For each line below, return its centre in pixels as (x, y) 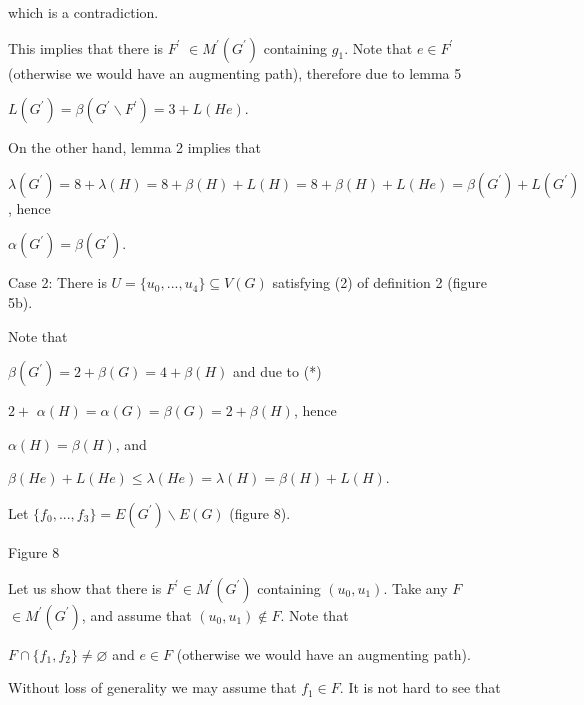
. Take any (415, 587)
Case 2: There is (57, 282)
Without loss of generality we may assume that (152, 687)
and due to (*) (277, 371)
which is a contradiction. (83, 12)
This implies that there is (86, 47)
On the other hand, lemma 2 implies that (134, 147)
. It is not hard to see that (420, 687)
